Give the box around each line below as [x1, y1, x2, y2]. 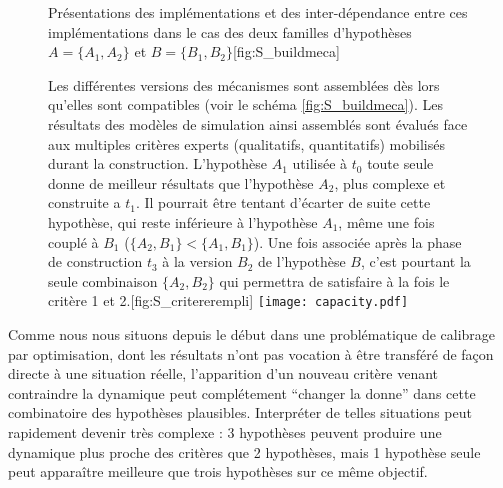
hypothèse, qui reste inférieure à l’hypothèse [48, 211, 318, 232]
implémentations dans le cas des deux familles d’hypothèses [48, 21, 412, 42]
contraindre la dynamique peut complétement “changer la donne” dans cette [8, 382, 476, 403]
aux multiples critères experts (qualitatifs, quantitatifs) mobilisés [48, 133, 445, 154]
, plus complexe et [334, 172, 446, 193]
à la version [162, 251, 233, 272]
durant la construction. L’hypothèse [48, 153, 268, 174]
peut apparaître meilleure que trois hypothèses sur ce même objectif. [8, 461, 428, 482]
